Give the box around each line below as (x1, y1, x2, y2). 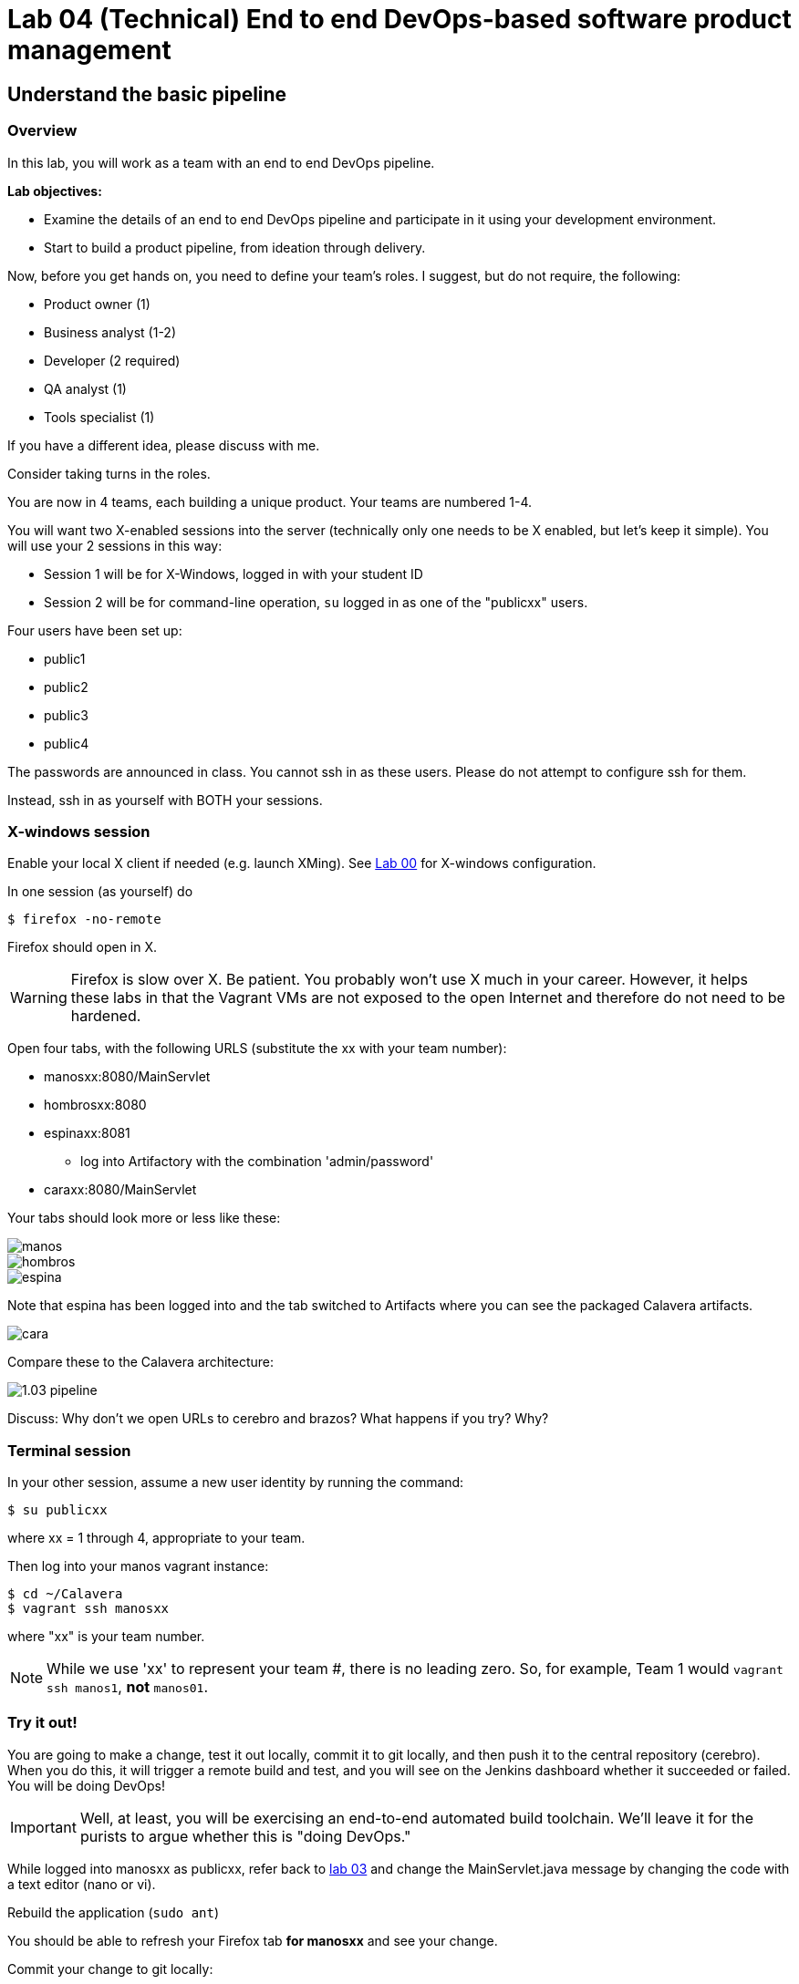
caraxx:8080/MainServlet (44, 1182, 197, 1198)
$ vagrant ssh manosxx (7, 1601, 170, 1617)
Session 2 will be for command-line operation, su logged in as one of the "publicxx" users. (44, 594, 588, 610)
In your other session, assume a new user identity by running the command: (7, 1474, 464, 1491)
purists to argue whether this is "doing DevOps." (79, 1826, 411, 1845)
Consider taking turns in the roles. (7, 465, 211, 481)
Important (10, 1817, 77, 1836)
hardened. (70, 1007, 141, 1026)
